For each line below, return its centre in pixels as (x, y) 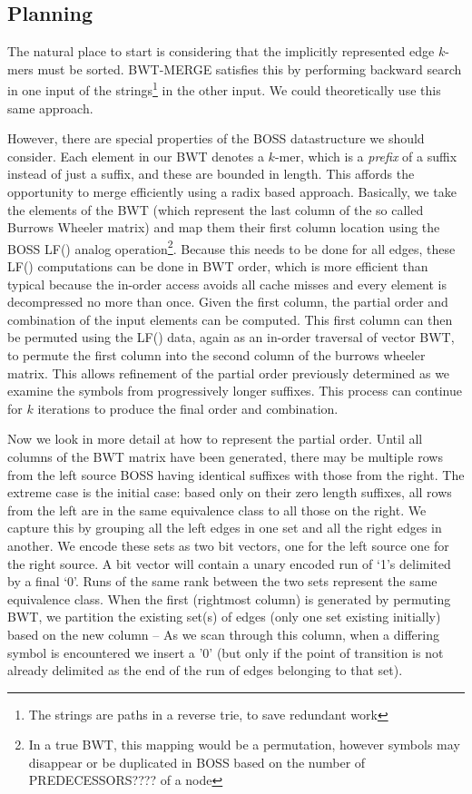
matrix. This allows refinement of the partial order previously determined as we (229, 372)
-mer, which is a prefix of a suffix (366, 156)
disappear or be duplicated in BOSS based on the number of (197, 762)
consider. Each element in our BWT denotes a (136, 156)
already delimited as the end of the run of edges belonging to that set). (205, 670)
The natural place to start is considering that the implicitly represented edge (221, 51)
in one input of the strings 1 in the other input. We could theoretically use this (224, 89)
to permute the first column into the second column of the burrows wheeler (216, 355)
